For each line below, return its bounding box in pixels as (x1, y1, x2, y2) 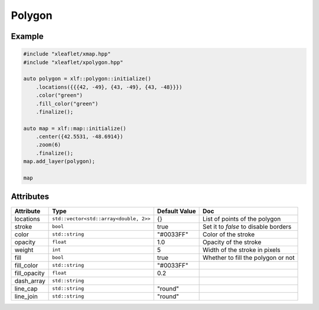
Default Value (157, 207, 196, 215)
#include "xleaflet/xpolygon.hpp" (23, 59, 123, 66)
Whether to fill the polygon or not (203, 253, 295, 262)
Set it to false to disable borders (203, 222, 292, 230)
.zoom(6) (35, 142, 61, 148)
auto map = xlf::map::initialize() (23, 125, 126, 132)
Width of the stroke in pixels (203, 246, 281, 254)
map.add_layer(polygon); (23, 158, 96, 165)
